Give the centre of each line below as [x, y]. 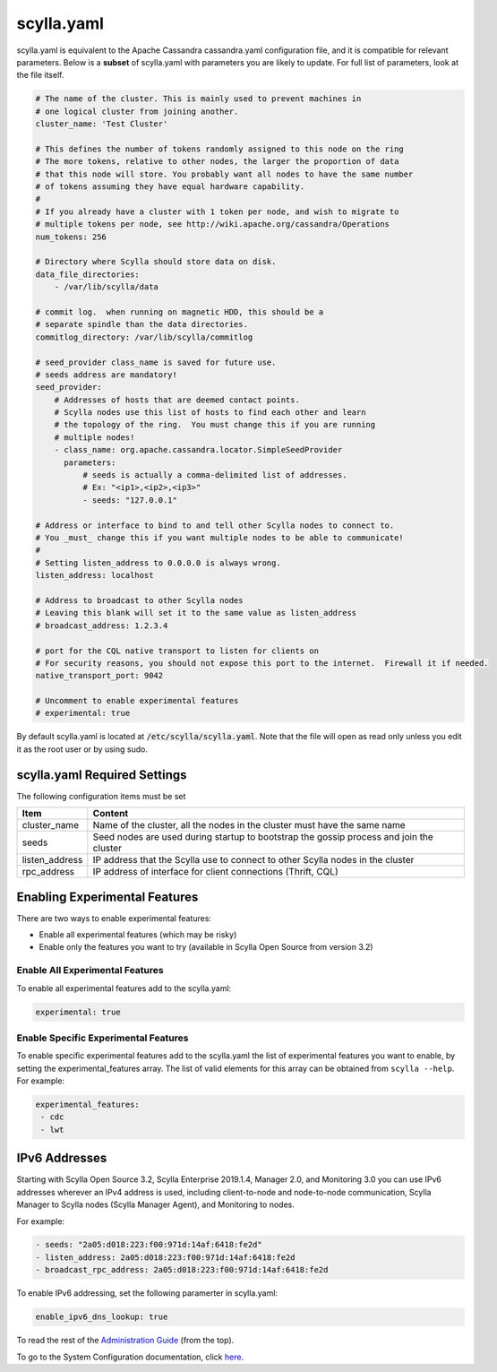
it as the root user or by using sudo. [82, 749]
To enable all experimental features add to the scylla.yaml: [124, 988]
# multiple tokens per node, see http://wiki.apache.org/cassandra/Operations [212, 224]
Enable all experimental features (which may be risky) [138, 935]
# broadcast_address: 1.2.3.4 [102, 626]
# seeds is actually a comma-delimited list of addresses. [214, 475]
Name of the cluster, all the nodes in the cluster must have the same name [249, 825]
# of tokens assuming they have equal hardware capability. [170, 187]
